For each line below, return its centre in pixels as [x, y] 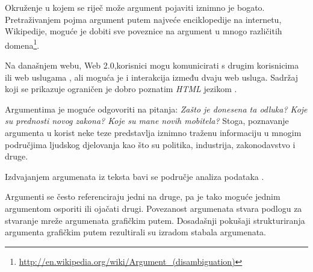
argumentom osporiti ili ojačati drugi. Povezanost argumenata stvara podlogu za [153, 208]
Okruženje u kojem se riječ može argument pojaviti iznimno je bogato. [135, 7]
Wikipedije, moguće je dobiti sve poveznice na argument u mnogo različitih [144, 31]
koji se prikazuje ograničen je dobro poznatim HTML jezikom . [121, 89]
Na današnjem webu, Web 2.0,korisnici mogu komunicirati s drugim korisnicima [152, 65]
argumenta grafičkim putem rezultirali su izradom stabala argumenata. [136, 232]
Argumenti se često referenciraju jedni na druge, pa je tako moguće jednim [143, 196]
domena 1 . [22, 44]
